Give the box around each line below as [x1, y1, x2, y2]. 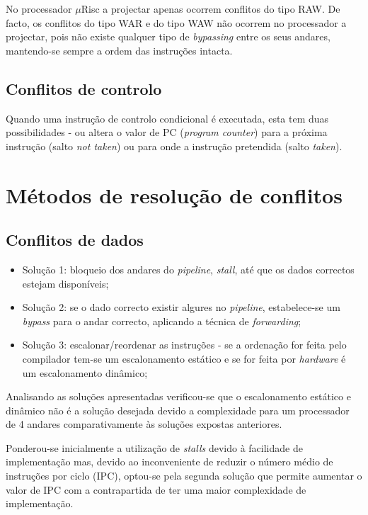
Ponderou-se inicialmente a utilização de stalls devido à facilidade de [6, 440, 303, 455]
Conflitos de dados [6, 229, 144, 251]
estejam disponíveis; [22, 276, 109, 290]
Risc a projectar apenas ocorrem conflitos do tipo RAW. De [81, 1, 340, 16]
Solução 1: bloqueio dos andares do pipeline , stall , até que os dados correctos [22, 261, 355, 276]
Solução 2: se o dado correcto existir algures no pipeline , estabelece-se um [22, 300, 340, 315]
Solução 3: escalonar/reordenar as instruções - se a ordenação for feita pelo [22, 337, 347, 352]
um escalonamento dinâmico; [22, 365, 148, 380]
